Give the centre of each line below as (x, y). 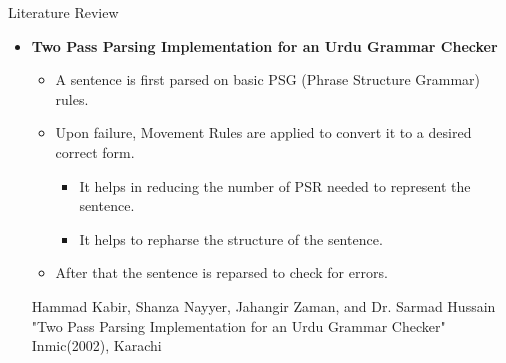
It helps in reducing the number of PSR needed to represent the (275, 185)
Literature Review (63, 12)
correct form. (95, 151)
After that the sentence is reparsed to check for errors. (221, 272)
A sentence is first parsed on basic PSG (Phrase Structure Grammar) (268, 79)
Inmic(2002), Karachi (96, 345)
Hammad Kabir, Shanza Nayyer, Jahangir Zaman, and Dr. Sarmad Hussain (263, 305)
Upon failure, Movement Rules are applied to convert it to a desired (263, 132)
